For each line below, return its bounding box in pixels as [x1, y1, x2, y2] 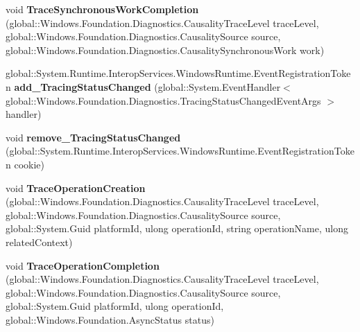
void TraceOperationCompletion [6, 258, 160, 272]
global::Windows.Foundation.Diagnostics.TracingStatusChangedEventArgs [6, 93, 321, 107]
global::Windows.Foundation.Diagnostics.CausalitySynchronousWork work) [6, 42, 325, 57]
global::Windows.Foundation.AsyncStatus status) [6, 312, 214, 326]
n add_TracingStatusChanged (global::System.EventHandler [6, 79, 281, 94]
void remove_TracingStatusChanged [6, 130, 181, 144]
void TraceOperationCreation [6, 180, 146, 195]
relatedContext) [6, 234, 73, 249]
